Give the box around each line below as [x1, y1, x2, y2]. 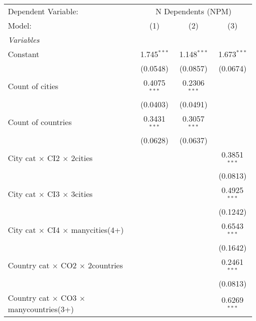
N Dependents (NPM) [155, 5, 232, 17]
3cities [71, 188, 93, 199]
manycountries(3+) [8, 303, 74, 315]
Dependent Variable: [8, 5, 78, 17]
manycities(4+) [71, 224, 124, 235]
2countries [88, 259, 123, 271]
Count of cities [8, 80, 59, 92]
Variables [8, 34, 40, 45]
